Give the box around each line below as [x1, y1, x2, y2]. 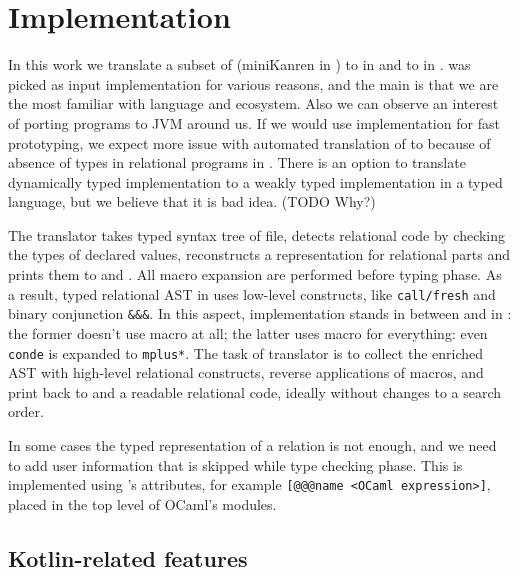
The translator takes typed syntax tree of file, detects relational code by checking [8, 224, 506, 245]
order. [8, 401, 44, 422]
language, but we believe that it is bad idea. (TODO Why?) [8, 191, 376, 212]
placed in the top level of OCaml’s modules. [8, 493, 277, 514]
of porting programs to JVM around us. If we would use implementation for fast [8, 112, 500, 133]
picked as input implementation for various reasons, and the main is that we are [8, 73, 499, 94]
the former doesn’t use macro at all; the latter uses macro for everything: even [8, 322, 488, 343]
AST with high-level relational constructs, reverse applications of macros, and [8, 362, 484, 383]
